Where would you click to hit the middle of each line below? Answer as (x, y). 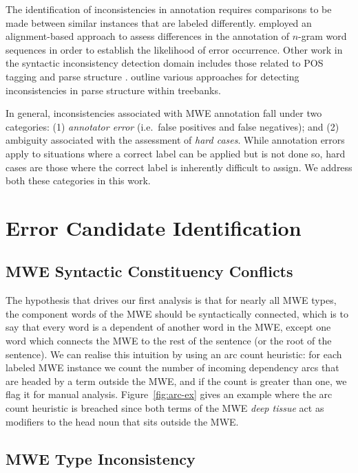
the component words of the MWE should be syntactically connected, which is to (177, 313)
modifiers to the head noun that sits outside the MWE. (122, 421)
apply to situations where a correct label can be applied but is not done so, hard (176, 153)
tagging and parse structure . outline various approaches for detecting (152, 76)
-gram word (323, 36)
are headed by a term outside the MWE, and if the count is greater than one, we (176, 381)
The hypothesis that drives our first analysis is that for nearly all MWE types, (171, 300)
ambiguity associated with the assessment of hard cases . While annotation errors (175, 140)
